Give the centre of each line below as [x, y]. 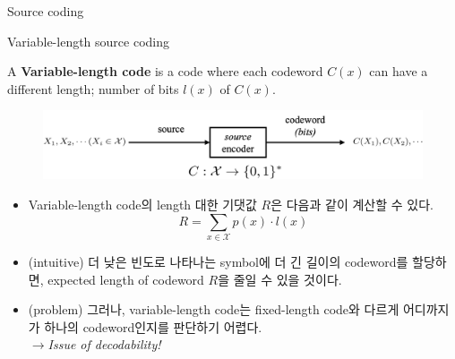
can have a [399, 71]
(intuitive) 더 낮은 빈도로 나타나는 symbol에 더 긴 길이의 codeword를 [218, 261]
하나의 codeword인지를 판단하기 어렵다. [153, 326]
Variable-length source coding [89, 41]
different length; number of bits [93, 88]
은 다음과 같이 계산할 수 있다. [352, 204]
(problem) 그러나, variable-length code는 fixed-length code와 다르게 [214, 309]
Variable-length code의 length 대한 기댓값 [142, 204]
